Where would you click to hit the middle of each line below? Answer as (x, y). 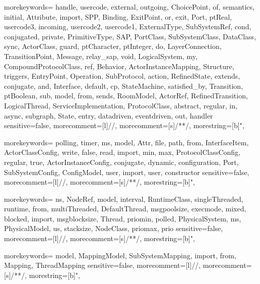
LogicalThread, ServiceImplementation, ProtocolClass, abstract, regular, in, (121, 105)
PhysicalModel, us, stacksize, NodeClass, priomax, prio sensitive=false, (114, 228)
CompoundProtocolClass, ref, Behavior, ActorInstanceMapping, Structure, (119, 66)
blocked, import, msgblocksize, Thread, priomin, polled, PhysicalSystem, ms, (123, 218)
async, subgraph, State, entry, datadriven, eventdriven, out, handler (109, 115)
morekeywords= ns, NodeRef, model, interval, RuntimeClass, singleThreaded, (124, 198)
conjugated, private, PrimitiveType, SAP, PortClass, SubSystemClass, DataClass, (130, 36)
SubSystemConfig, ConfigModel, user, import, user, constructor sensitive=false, (127, 172)
